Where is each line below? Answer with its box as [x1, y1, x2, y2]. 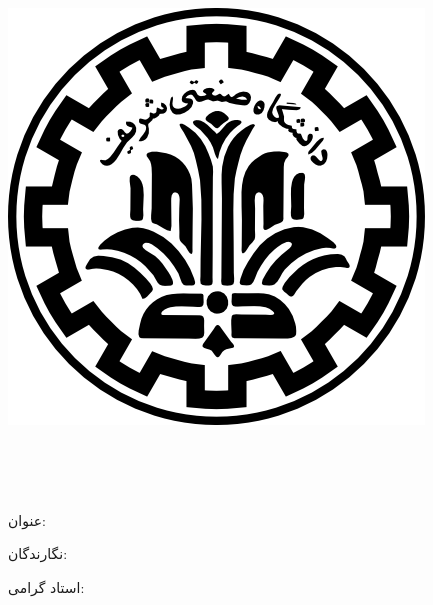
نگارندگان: [8, 543, 68, 564]
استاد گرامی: [8, 576, 85, 597]
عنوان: [8, 509, 46, 530]
